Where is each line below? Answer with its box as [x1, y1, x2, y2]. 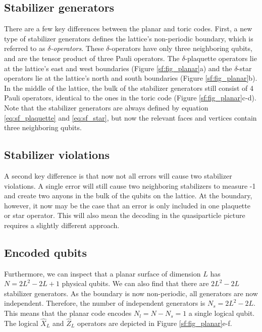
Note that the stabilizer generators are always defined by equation [4, 102, 208, 113]
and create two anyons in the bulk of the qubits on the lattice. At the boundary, [4, 190, 252, 201]
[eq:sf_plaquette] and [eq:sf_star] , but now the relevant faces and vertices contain [4, 112, 257, 123]
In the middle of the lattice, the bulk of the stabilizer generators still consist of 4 [4, 82, 253, 93]
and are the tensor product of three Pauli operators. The [4, 52, 180, 63]
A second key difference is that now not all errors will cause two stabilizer [4, 170, 232, 181]
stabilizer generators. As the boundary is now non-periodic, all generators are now [4, 288, 258, 298]
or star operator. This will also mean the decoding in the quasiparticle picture [4, 210, 245, 220]
